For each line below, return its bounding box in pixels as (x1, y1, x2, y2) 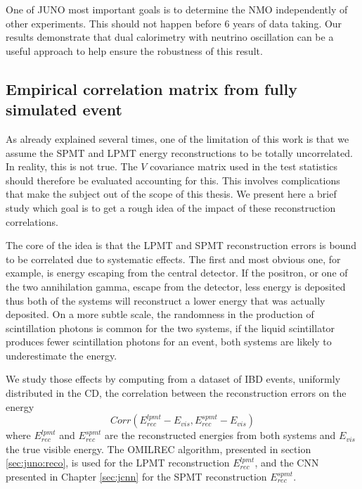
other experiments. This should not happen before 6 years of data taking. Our (6, 15, 342, 30)
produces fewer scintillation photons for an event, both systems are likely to (6, 334, 332, 349)
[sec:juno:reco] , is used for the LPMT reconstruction (6, 455, 230, 470)
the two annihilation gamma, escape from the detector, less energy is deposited (6, 279, 346, 293)
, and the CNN (254, 455, 319, 470)
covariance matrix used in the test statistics (150, 159, 338, 174)
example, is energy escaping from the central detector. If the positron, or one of (6, 265, 348, 280)
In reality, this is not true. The (6, 159, 138, 174)
